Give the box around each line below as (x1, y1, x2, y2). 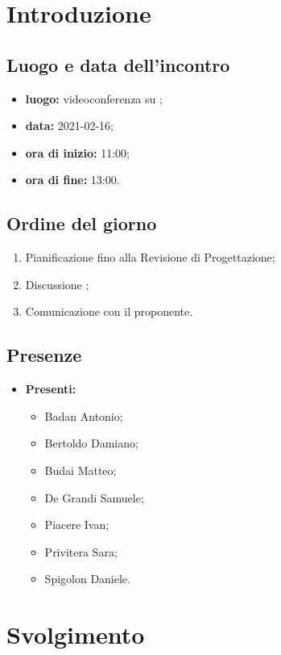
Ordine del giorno (6, 211, 157, 236)
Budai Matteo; (44, 461, 117, 478)
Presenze (6, 342, 82, 367)
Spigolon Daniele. (44, 570, 130, 587)
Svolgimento (6, 618, 145, 651)
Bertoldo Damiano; (44, 435, 138, 451)
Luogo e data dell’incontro (6, 52, 230, 77)
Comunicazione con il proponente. (25, 303, 193, 320)
